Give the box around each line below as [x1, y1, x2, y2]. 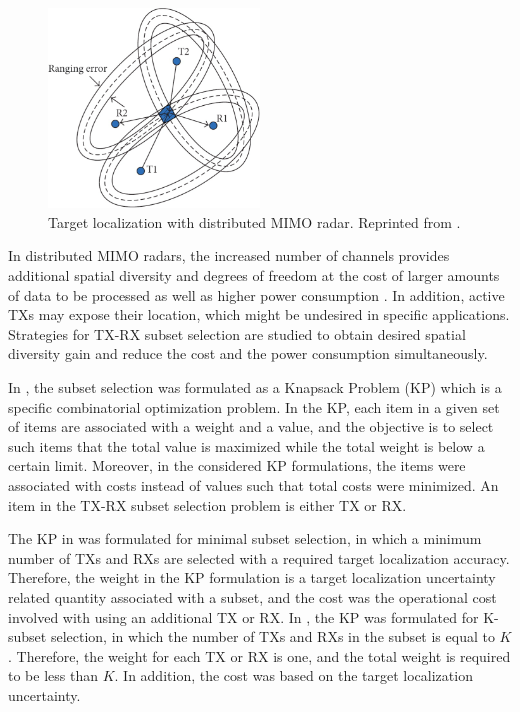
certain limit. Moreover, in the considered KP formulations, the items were [8, 455, 466, 476]
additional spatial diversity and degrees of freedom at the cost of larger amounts [8, 265, 500, 286]
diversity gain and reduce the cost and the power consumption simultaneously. [8, 343, 488, 364]
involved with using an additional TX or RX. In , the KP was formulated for [8, 606, 479, 627]
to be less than [8, 665, 98, 686]
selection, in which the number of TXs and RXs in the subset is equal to [50, 626, 495, 647]
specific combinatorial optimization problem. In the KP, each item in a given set [8, 396, 500, 417]
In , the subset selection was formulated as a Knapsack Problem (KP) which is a [8, 377, 502, 398]
